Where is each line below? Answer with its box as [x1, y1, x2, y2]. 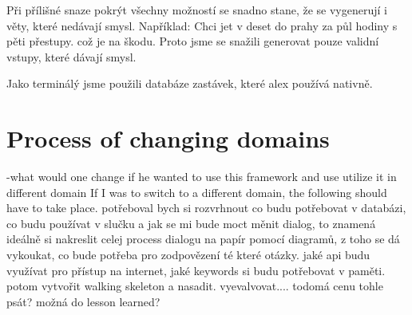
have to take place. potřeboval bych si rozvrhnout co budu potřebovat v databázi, [6, 199, 406, 216]
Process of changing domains [6, 122, 330, 155]
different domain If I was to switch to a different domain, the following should [6, 183, 387, 200]
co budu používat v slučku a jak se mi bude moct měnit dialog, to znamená [6, 215, 376, 231]
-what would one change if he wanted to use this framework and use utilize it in [6, 168, 397, 185]
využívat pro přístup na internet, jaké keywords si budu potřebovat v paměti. [6, 262, 386, 278]
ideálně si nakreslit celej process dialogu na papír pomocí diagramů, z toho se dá [6, 230, 400, 247]
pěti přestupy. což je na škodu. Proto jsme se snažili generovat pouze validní [6, 33, 379, 49]
